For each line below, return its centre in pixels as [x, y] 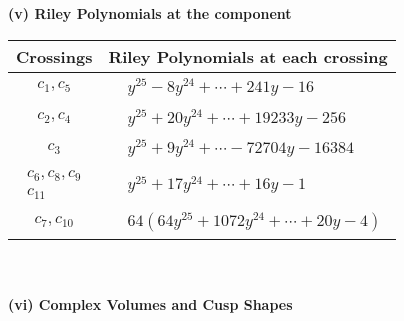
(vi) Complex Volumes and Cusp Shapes [150, 304]
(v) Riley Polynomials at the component [150, 13]
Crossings [54, 56]
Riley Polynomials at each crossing [248, 56]
